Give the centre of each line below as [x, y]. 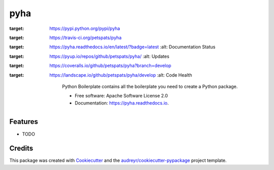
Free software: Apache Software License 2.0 [122, 96]
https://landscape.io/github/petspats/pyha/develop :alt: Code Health [121, 75]
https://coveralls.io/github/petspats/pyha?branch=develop [110, 65]
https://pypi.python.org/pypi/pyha [85, 28]
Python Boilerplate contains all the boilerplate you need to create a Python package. [150, 86]
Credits [21, 148]
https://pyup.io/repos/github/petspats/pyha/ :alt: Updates [109, 56]
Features [24, 122]
